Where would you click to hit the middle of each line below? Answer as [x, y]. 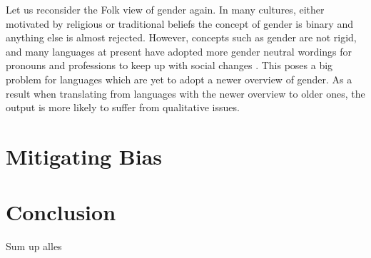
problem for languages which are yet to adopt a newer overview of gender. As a [179, 79]
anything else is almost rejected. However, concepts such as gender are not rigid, [181, 37]
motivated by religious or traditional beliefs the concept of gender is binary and [179, 23]
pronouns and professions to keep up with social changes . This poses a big [169, 65]
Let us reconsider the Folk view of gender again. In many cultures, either [165, 9]
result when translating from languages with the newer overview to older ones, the [185, 93]
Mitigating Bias [84, 156]
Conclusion [61, 212]
